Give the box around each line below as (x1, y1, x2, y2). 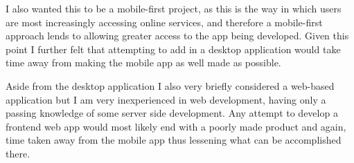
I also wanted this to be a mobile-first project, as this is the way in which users (6, 1, 342, 15)
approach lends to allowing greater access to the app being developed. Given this (6, 28, 349, 43)
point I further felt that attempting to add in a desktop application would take (6, 41, 341, 56)
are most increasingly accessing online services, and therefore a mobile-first (6, 15, 323, 29)
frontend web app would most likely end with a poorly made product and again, (6, 119, 346, 133)
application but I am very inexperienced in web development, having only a (6, 92, 326, 106)
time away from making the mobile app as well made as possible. (6, 55, 281, 70)
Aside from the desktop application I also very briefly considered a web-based (6, 78, 335, 93)
